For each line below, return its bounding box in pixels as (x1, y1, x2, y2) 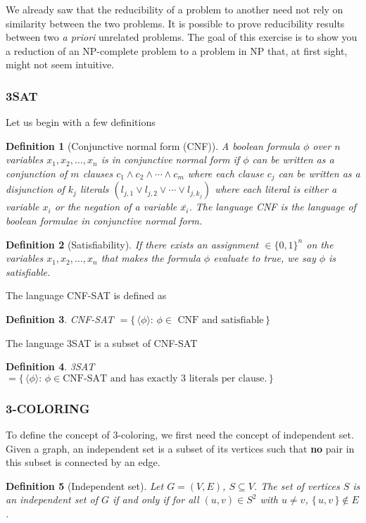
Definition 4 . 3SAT (6, 359, 95, 374)
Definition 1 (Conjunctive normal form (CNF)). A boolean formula (6, 138, 300, 153)
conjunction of (6, 165, 68, 180)
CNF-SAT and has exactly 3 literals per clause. (63, 373, 267, 384)
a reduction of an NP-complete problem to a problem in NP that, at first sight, (6, 43, 348, 58)
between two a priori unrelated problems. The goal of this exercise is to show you (6, 30, 358, 44)
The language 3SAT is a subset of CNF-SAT (6, 335, 198, 350)
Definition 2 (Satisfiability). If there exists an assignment (6, 237, 259, 251)
